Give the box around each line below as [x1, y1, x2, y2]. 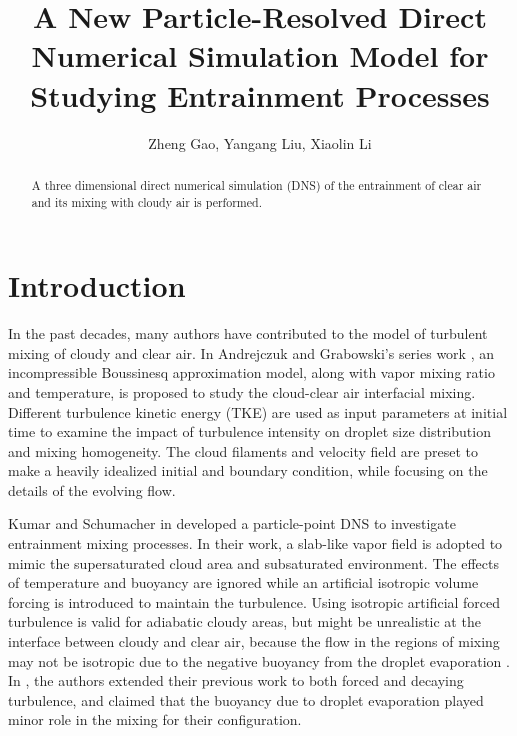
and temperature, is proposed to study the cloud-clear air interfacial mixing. [8, 381, 476, 402]
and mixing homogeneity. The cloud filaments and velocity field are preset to [8, 440, 479, 461]
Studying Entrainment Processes [30, 74, 490, 115]
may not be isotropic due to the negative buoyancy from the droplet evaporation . [8, 650, 510, 671]
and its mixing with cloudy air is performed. [31, 193, 262, 210]
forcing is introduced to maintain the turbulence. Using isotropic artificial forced [8, 591, 501, 612]
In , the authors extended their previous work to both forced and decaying [8, 670, 464, 691]
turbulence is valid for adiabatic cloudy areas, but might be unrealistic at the [8, 611, 481, 632]
